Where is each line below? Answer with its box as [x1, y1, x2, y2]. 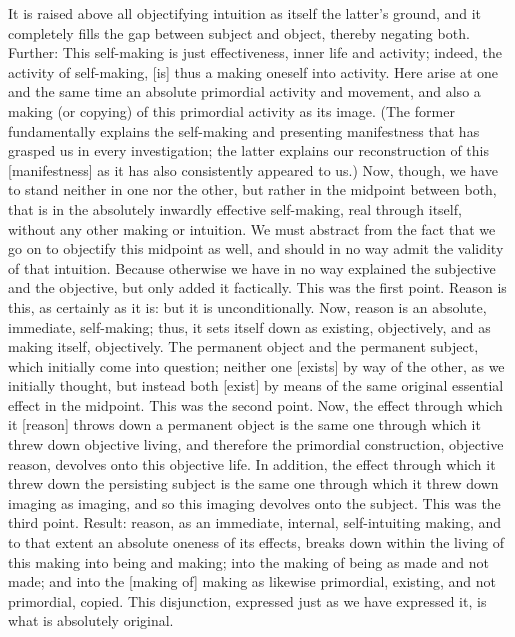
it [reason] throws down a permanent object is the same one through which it [8, 414, 481, 435]
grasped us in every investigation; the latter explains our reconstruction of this [8, 140, 489, 161]
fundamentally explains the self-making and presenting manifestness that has [8, 120, 480, 141]
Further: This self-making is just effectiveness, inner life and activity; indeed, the [8, 42, 502, 63]
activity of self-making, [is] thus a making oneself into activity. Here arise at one [8, 61, 499, 82]
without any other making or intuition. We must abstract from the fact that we [8, 218, 496, 239]
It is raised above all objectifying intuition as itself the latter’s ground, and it [8, 3, 482, 23]
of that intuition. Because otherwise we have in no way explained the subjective [8, 257, 496, 278]
